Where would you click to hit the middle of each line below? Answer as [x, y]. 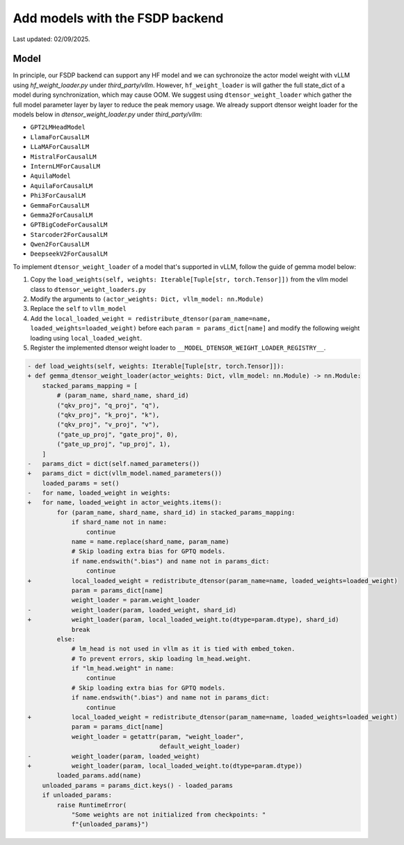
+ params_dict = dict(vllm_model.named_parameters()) [125, 473]
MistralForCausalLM [63, 156]
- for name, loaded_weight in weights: [99, 493]
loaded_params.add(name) [99, 776]
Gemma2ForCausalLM [62, 215]
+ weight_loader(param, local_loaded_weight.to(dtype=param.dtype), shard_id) [184, 620]
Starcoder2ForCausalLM [69, 234]
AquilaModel [50, 176]
